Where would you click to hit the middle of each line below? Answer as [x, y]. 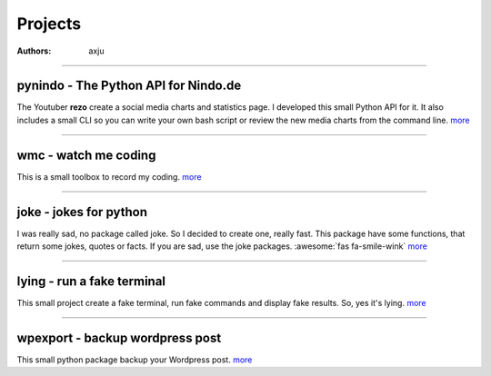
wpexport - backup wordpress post [119, 337]
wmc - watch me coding [86, 155]
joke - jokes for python [82, 212]
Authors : [34, 51]
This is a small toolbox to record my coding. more [109, 176]
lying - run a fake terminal [91, 281]
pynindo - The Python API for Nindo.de [129, 86]
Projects [49, 24]
